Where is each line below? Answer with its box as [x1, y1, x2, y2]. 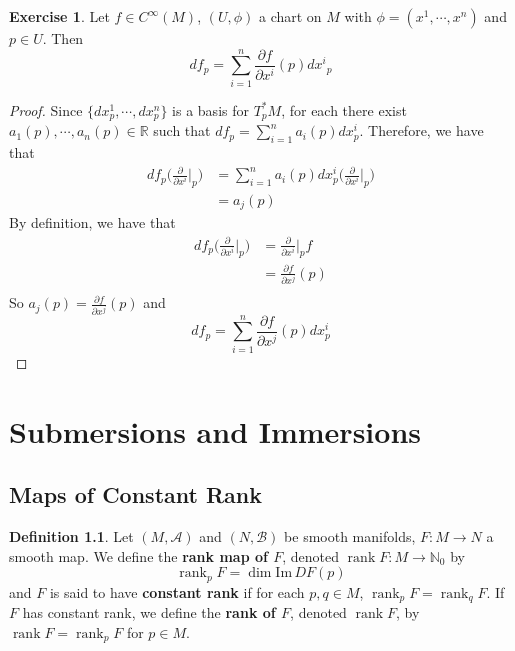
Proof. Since [9, 99, 83, 120]
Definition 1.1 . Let [9, 525, 134, 546]
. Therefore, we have [359, 120, 484, 141]
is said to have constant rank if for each [49, 581, 305, 602]
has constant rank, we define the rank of [22, 602, 276, 623]
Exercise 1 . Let [9, 6, 110, 26]
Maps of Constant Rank [9, 479, 262, 510]
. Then [42, 28, 84, 48]
